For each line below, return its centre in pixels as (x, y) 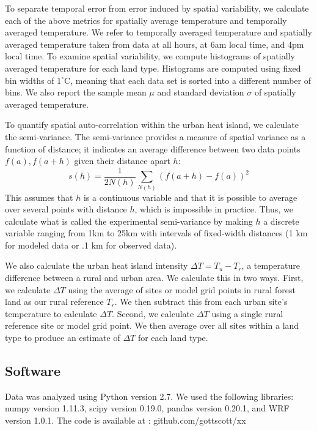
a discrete (281, 221)
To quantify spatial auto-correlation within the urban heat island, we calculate (152, 125)
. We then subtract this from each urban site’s (201, 302)
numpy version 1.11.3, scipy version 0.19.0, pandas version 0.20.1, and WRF (147, 408)
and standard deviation (201, 92)
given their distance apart (122, 161)
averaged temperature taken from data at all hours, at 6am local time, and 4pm (155, 44)
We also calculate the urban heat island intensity (97, 265)
